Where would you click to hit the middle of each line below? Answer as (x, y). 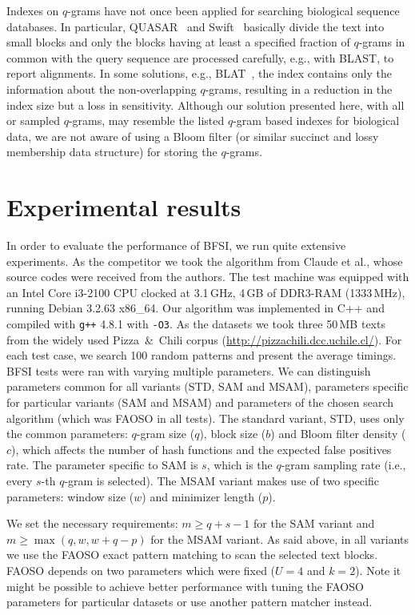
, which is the (239, 465)
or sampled (34, 121)
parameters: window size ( (70, 496)
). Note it (378, 570)
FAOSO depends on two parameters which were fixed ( (141, 570)
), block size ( (233, 434)
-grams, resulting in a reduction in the (299, 88)
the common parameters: (67, 434)
